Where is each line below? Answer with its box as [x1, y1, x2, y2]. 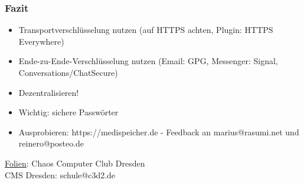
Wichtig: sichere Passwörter [18, 106, 119, 118]
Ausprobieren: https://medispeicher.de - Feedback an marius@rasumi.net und [18, 125, 299, 138]
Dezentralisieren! [18, 86, 79, 98]
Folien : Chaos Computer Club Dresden [5, 157, 145, 169]
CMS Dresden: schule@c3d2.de [5, 168, 116, 181]
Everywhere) [18, 35, 64, 47]
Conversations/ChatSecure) [18, 66, 118, 78]
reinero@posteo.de [18, 137, 84, 149]
